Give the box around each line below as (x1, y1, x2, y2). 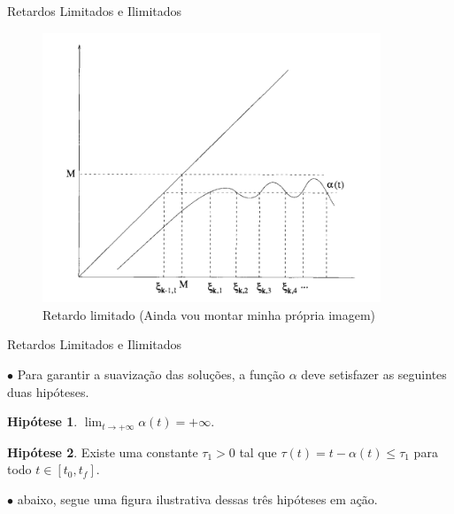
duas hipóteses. (7, 382, 89, 401)
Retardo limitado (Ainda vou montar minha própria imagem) (42, 305, 376, 323)
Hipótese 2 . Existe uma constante (7, 442, 198, 461)
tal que (239, 442, 277, 461)
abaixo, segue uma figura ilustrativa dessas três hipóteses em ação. (17, 489, 378, 508)
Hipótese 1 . (7, 412, 78, 431)
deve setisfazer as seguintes (301, 364, 447, 383)
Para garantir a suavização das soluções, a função (17, 364, 286, 383)
